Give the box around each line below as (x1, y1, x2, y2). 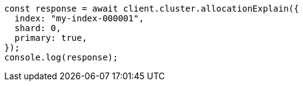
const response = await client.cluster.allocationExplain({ (4, 4, 299, 13)
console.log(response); (4, 52, 118, 62)
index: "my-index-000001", (14, 13, 144, 23)
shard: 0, (14, 23, 61, 33)
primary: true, (14, 33, 87, 43)
